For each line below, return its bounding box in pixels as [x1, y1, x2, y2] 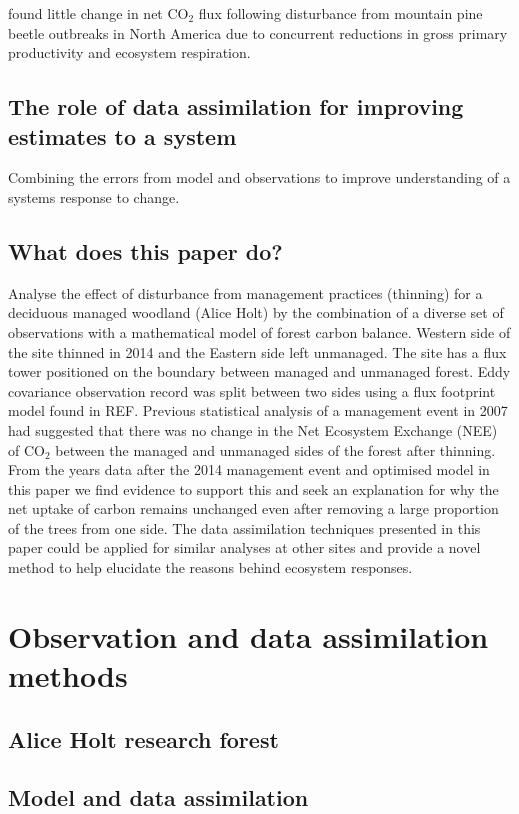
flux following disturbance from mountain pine [198, 3, 483, 23]
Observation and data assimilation [8, 615, 489, 656]
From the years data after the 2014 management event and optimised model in [8, 459, 490, 480]
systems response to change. [8, 186, 180, 207]
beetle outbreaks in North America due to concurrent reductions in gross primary [8, 22, 508, 43]
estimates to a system [8, 120, 237, 151]
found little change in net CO [8, 3, 189, 23]
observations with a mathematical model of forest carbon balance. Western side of [8, 321, 511, 342]
